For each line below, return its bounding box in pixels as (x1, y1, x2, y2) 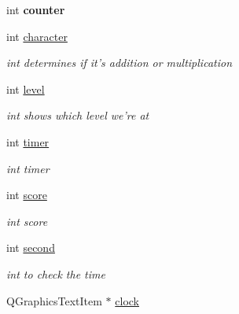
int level (6, 80, 45, 97)
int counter (6, 2, 65, 17)
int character (6, 28, 68, 44)
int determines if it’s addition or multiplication (6, 54, 232, 71)
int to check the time (6, 265, 105, 282)
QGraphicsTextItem (6, 292, 102, 308)
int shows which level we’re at (6, 107, 149, 124)
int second (6, 239, 55, 256)
